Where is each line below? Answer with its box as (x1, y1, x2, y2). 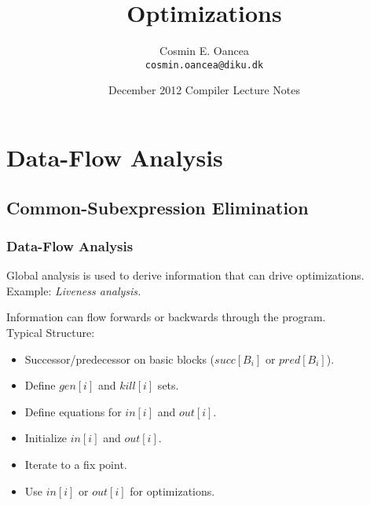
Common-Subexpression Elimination (6, 195, 309, 219)
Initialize (24, 430, 68, 446)
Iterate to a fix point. (24, 456, 127, 472)
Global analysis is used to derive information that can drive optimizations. (6, 267, 365, 284)
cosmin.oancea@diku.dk (145, 59, 264, 71)
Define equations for (24, 403, 122, 419)
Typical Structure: (6, 324, 95, 340)
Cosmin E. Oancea (159, 42, 249, 59)
